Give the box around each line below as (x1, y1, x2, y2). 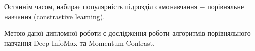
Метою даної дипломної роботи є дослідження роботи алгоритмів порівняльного (4, 28, 251, 38)
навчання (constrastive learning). (4, 11, 105, 21)
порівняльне (207, 1, 244, 11)
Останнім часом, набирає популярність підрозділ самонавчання (4, 1, 197, 11)
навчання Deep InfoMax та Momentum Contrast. (4, 37, 155, 48)
